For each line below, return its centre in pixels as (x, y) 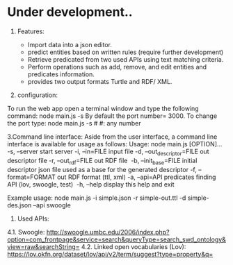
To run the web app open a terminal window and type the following (103, 108)
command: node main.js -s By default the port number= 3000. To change (112, 116)
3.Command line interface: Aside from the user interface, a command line (112, 137)
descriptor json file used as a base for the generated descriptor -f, (102, 169)
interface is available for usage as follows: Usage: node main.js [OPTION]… (115, 144)
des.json (19, 205)
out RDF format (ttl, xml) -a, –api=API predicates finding (136, 177)
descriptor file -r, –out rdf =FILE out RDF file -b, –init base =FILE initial (102, 161)
